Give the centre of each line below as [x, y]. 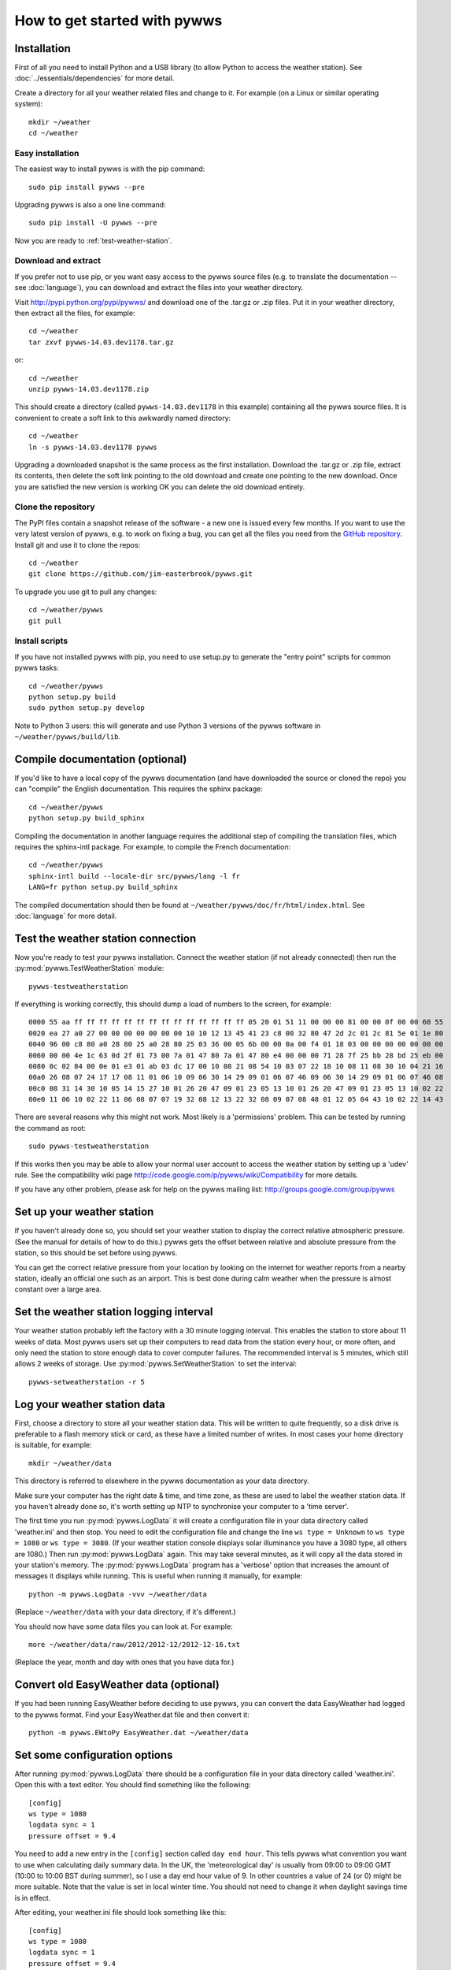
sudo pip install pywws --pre [87, 187]
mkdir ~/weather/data [70, 1463]
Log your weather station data [90, 1404]
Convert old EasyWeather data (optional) [117, 1685]
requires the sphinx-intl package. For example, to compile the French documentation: [153, 846]
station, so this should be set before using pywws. [96, 1253]
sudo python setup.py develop [87, 708]
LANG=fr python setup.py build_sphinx [104, 887]
